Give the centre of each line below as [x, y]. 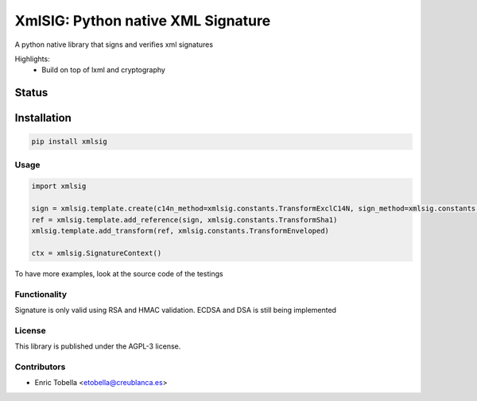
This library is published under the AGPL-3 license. [98, 346]
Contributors [40, 367]
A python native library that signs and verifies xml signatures [114, 44]
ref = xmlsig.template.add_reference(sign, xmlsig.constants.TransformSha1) [184, 220]
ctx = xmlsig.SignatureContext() [97, 253]
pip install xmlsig [69, 142]
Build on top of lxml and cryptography [104, 70]
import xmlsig [59, 186]
